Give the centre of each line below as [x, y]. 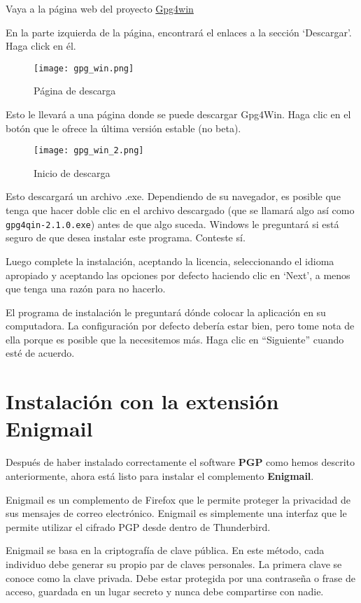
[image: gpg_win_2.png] [89, 151]
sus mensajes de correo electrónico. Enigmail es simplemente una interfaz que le [176, 513]
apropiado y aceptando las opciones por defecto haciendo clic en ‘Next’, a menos [178, 275]
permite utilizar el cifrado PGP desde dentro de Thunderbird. [138, 526]
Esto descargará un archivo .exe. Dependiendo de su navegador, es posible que [173, 196]
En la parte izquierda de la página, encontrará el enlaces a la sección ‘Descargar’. [179, 32]
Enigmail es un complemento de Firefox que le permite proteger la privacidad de [178, 499]
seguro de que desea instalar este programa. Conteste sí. [126, 237]
